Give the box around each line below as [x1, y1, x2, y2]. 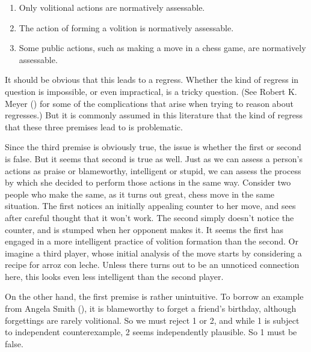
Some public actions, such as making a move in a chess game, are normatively [19, 41, 306, 54]
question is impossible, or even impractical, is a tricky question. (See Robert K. [5, 85, 297, 97]
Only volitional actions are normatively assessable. [19, 1, 205, 13]
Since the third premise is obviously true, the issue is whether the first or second [5, 141, 301, 153]
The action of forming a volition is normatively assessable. [19, 21, 234, 34]
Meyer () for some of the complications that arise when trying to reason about [5, 97, 294, 109]
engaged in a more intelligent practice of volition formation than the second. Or [5, 235, 298, 247]
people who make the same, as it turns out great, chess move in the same [5, 187, 275, 200]
